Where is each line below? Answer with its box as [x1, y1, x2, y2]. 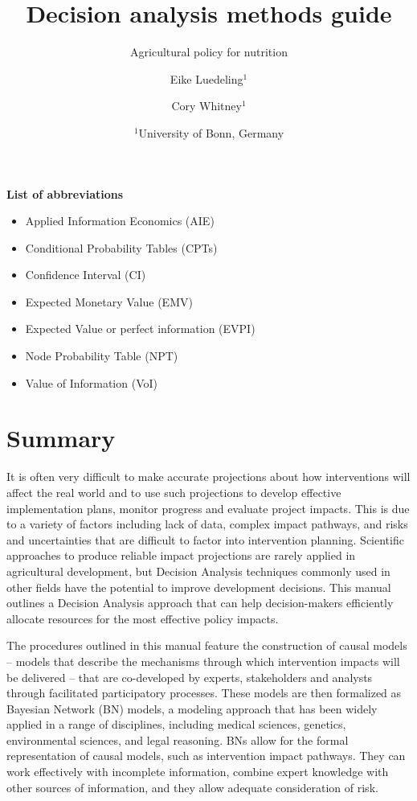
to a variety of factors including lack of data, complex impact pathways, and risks [6, 516, 408, 532]
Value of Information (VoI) [25, 374, 157, 391]
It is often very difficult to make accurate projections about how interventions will [6, 468, 411, 485]
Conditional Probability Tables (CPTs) [25, 239, 218, 256]
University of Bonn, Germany [138, 124, 284, 141]
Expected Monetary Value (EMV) [25, 293, 193, 310]
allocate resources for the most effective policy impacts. [6, 610, 279, 626]
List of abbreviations [6, 185, 124, 202]
